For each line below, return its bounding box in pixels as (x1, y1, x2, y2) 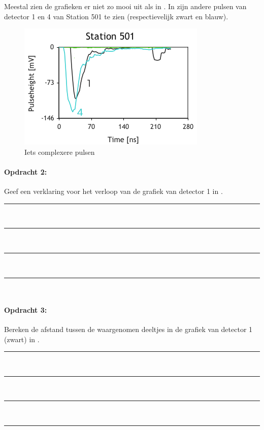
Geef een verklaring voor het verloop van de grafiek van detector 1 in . (4, 186, 223, 196)
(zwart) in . (4, 334, 40, 344)
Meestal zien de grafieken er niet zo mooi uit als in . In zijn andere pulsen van (4, 1, 247, 11)
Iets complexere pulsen (24, 146, 95, 157)
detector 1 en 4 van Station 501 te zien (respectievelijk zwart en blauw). (4, 11, 228, 21)
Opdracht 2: (4, 166, 47, 177)
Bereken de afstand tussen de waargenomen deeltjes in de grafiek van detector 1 (4, 323, 253, 334)
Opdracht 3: (4, 304, 47, 315)
